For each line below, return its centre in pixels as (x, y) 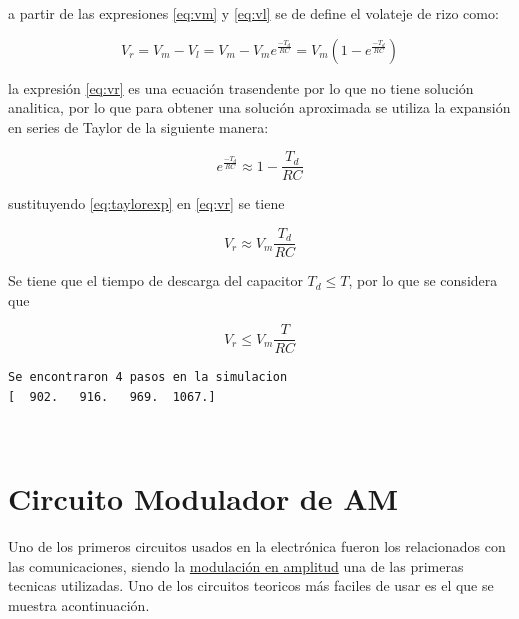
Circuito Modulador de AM (203, 498)
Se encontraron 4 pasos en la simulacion (148, 377)
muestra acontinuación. (79, 605)
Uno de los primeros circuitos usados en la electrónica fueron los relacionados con (257, 546)
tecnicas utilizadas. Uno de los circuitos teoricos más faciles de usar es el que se (251, 585)
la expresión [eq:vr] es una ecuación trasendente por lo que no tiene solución (241, 87)
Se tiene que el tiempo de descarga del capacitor (155, 280)
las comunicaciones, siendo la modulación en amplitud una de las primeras (236, 565)
